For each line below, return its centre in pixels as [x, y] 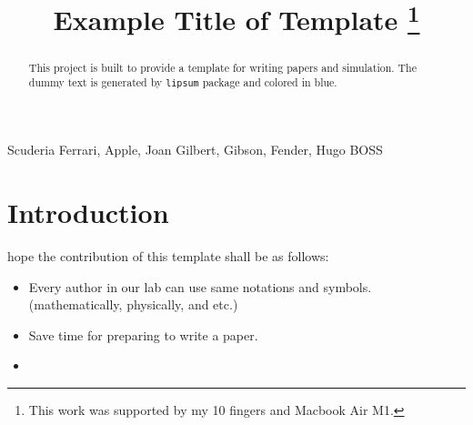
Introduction [88, 212]
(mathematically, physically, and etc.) [133, 304]
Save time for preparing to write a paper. [143, 334]
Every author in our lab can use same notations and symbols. [200, 286]
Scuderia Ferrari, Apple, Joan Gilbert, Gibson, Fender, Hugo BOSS [195, 150]
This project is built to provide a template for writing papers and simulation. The [223, 67]
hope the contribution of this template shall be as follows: [168, 256]
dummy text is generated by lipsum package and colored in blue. [183, 82]
